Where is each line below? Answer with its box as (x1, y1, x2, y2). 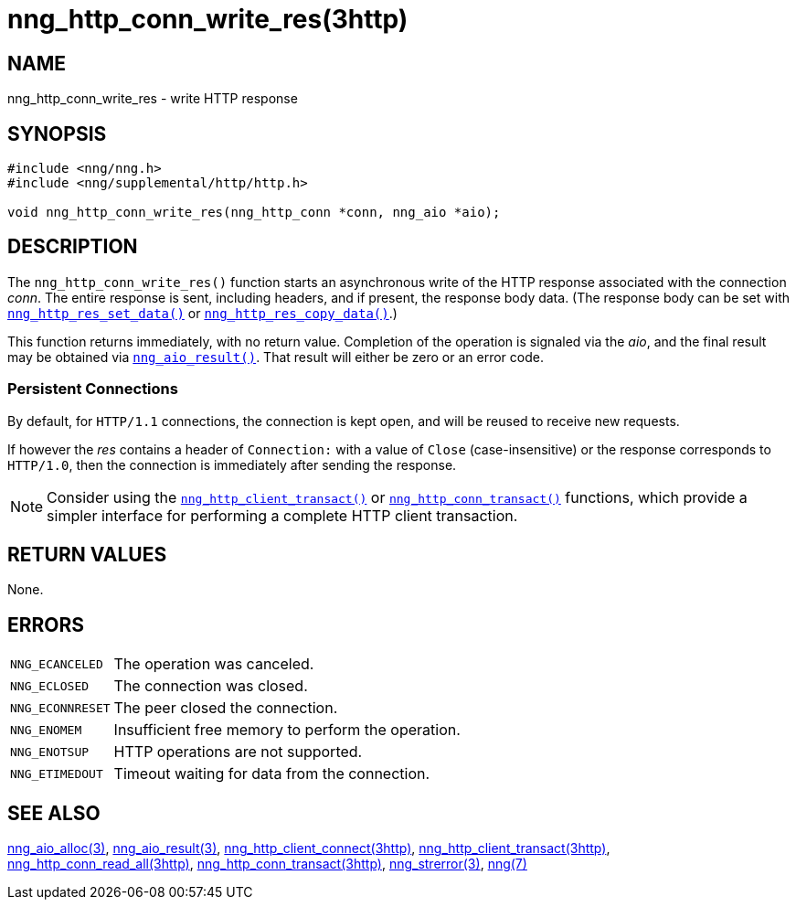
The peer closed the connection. (113, 699, 338, 718)
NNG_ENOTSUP (10, 744, 90, 759)
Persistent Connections (7, 379, 178, 399)
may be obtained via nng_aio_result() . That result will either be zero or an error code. (7, 348, 544, 365)
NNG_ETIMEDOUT (10, 766, 103, 781)
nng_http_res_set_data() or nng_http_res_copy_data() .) (7, 304, 398, 321)
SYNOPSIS (7, 122, 107, 145)
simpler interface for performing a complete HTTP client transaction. (47, 506, 518, 525)
